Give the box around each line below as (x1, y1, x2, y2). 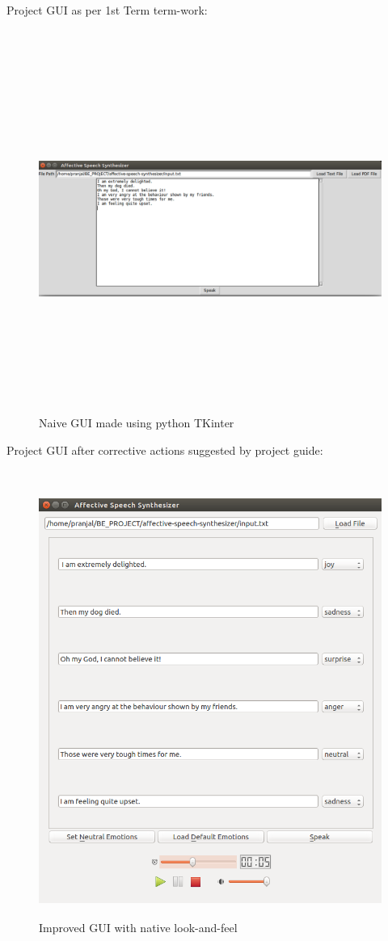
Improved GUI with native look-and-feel (39, 918, 238, 935)
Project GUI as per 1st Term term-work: (6, 2, 208, 18)
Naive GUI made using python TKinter (39, 414, 234, 431)
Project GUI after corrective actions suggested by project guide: (6, 441, 323, 458)
